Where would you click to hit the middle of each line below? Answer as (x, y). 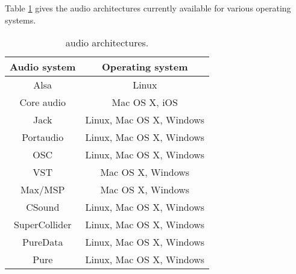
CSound (43, 207)
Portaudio (43, 137)
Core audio (43, 102)
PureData (43, 242)
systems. (20, 20)
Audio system (43, 67)
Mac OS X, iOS (145, 102)
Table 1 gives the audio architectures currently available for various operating (148, 8)
